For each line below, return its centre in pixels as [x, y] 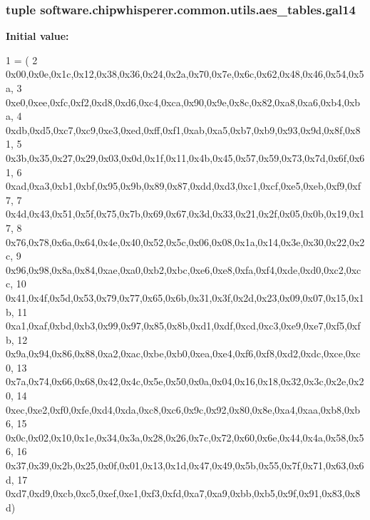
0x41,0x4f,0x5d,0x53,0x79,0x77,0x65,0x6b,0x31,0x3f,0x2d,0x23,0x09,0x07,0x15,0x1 [185, 297]
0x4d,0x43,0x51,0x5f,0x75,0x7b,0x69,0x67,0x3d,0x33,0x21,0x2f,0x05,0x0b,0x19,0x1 [185, 214]
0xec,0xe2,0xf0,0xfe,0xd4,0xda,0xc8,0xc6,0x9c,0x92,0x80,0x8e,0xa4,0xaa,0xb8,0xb [183, 409]
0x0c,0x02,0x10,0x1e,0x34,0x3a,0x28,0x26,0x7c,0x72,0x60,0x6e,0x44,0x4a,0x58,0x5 [185, 437]
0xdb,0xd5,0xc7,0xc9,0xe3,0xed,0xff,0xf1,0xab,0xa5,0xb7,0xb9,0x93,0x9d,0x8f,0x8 [183, 129]
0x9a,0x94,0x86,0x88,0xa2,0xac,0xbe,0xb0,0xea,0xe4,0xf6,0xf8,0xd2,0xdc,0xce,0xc [183, 353]
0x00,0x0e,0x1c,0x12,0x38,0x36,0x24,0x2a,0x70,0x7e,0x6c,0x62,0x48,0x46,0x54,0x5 [185, 74]
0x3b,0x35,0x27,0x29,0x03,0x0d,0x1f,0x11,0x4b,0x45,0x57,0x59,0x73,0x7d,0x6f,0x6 [185, 157]
